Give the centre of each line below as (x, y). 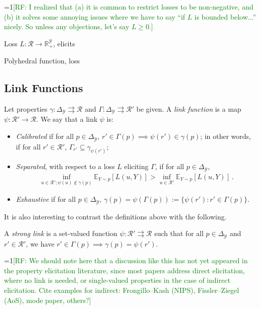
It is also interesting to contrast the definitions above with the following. (115, 216)
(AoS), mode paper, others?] (48, 300)
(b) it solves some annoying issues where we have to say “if (95, 16)
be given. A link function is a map (189, 109)
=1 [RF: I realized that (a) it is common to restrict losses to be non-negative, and (129, 7)
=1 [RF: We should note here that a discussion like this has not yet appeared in (126, 260)
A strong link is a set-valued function (61, 233)
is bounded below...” (225, 16)
